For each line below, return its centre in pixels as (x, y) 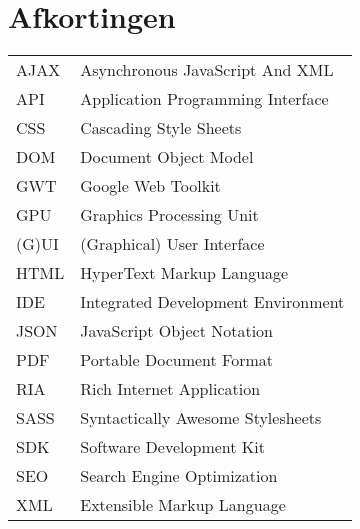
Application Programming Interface (204, 99)
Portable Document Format (177, 360)
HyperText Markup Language (184, 273)
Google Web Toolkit (150, 186)
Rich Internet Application (170, 389)
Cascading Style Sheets (161, 128)
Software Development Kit (172, 447)
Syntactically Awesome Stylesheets (201, 418)
